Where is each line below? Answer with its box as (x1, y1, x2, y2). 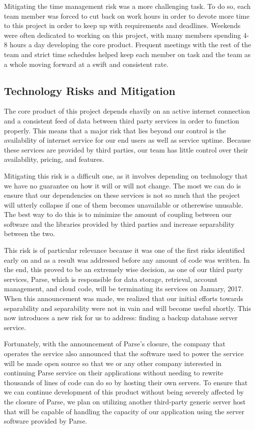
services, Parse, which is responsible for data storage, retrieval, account (4, 274, 218, 284)
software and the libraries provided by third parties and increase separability (4, 218, 235, 229)
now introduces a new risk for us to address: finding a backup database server (4, 312, 238, 323)
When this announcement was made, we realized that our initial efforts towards (4, 293, 243, 304)
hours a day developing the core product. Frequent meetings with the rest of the (9, 39, 252, 50)
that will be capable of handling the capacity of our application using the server (4, 406, 245, 416)
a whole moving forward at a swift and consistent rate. (4, 59, 169, 69)
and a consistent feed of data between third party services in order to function (4, 115, 239, 125)
